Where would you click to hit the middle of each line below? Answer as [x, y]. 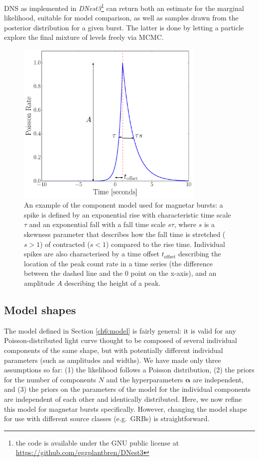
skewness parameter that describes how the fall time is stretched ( [125, 234]
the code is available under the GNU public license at [97, 442]
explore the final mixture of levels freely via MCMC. [84, 37]
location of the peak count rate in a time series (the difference [119, 263]
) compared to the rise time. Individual [165, 244]
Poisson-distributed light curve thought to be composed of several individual [121, 340]
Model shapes [40, 309]
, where [185, 224]
